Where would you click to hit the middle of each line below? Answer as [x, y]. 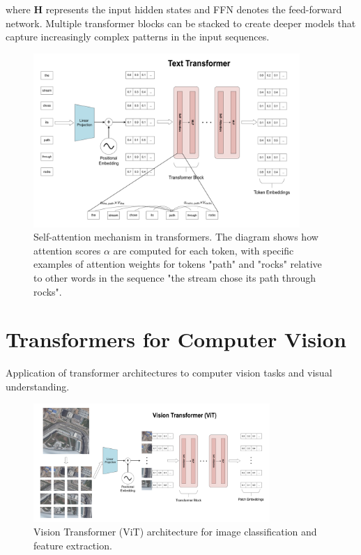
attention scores [67, 250]
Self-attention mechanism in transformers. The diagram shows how [176, 237]
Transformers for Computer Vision [176, 339]
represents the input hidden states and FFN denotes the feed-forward [194, 9]
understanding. [38, 386]
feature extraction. [73, 546]
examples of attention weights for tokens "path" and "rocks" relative [178, 264]
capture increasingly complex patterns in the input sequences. [138, 37]
